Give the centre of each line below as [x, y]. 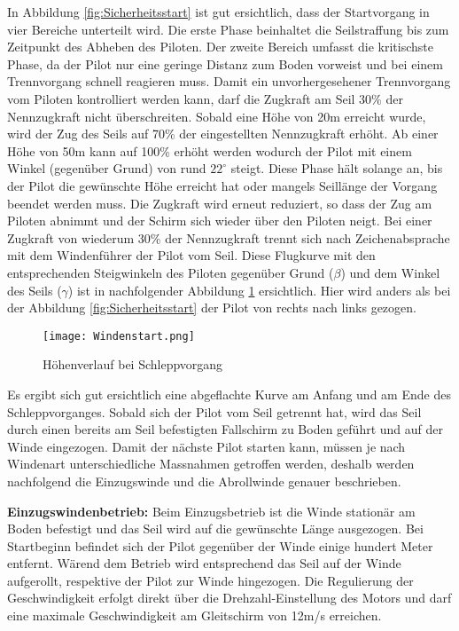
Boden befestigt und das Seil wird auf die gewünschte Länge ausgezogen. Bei [215, 528]
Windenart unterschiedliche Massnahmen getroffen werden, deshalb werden [211, 464]
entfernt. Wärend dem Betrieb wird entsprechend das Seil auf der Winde [204, 563]
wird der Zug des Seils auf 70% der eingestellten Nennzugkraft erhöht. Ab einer [223, 134]
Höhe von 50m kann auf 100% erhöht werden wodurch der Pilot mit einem [210, 150]
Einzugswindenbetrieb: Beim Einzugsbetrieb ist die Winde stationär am [211, 511]
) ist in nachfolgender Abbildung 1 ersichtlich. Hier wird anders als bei [259, 290]
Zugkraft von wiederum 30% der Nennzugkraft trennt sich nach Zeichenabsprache [229, 237]
